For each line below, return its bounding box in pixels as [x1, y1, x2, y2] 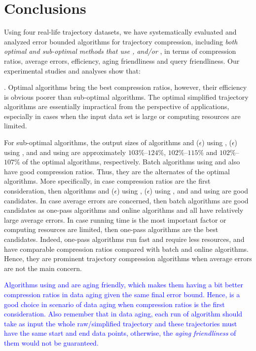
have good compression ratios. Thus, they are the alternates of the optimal [4, 166, 230, 176]
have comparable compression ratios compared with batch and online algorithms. [4, 243, 249, 254]
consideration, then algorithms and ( [4, 186, 114, 196]
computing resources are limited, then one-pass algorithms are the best [4, 224, 219, 234]
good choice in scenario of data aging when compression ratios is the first [4, 299, 225, 309]
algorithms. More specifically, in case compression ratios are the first [4, 176, 211, 186]
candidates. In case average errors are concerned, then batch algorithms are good [4, 195, 249, 205]
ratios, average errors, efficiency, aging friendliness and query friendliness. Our [4, 55, 240, 66]
